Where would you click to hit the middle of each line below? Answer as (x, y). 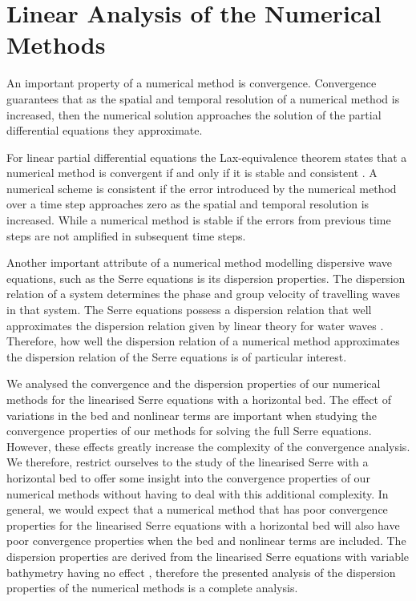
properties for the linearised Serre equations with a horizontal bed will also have (203, 524)
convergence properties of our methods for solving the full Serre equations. (189, 431)
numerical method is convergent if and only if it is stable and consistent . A (192, 173)
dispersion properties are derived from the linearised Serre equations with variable (208, 556)
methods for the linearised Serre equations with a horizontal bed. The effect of (199, 399)
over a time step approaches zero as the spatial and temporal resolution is (188, 204)
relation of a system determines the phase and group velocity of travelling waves (203, 294)
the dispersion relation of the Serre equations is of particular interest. (177, 356)
